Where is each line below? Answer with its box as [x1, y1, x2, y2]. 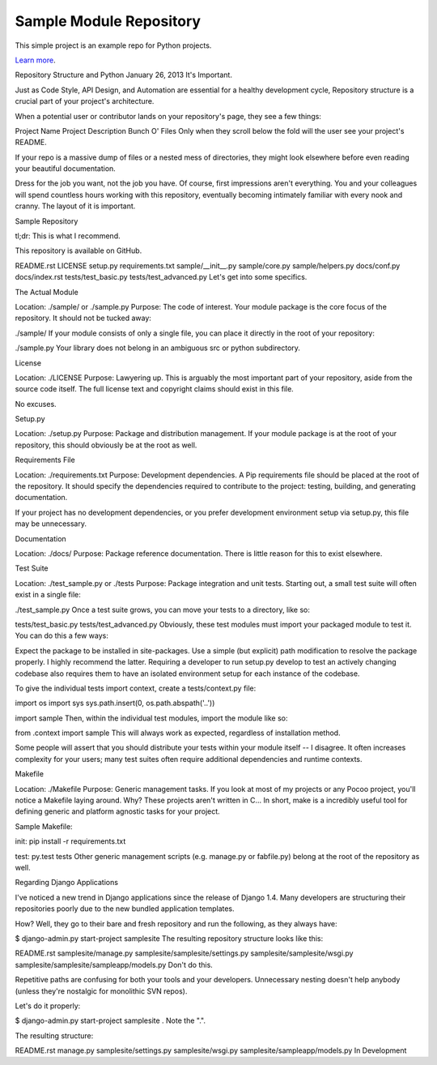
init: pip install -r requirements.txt [15, 836, 126, 846]
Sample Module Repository [15, 12, 202, 30]
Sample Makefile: [15, 821, 73, 831]
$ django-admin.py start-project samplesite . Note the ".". [15, 1016, 206, 1025]
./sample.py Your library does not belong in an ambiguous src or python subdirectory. [15, 343, 301, 353]
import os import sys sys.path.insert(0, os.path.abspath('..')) [15, 698, 215, 708]
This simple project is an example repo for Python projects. [15, 41, 212, 50]
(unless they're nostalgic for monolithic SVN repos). [15, 986, 188, 996]
